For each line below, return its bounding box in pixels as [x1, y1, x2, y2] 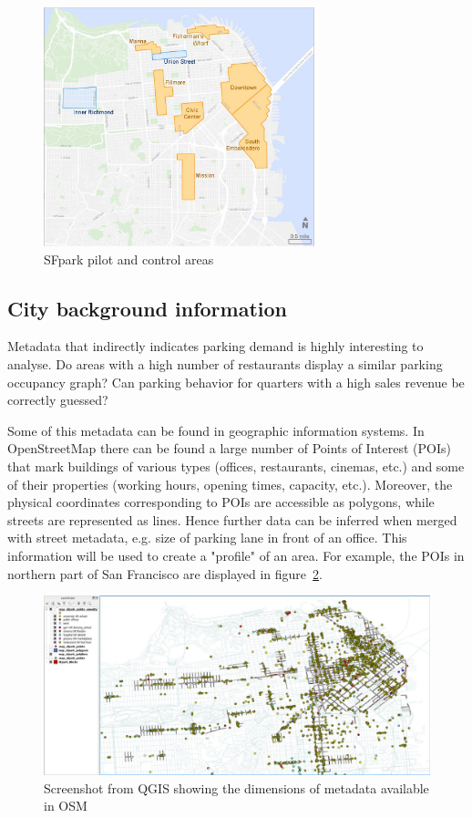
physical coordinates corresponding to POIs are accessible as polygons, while [7, 492, 435, 512]
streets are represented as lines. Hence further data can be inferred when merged [7, 510, 457, 529]
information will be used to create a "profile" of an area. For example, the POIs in [7, 545, 465, 564]
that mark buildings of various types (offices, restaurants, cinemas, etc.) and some [7, 456, 465, 475]
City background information [7, 294, 287, 322]
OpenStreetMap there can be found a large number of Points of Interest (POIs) [7, 439, 451, 458]
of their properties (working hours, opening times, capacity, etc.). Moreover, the [7, 474, 453, 493]
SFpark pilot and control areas [44, 249, 214, 268]
